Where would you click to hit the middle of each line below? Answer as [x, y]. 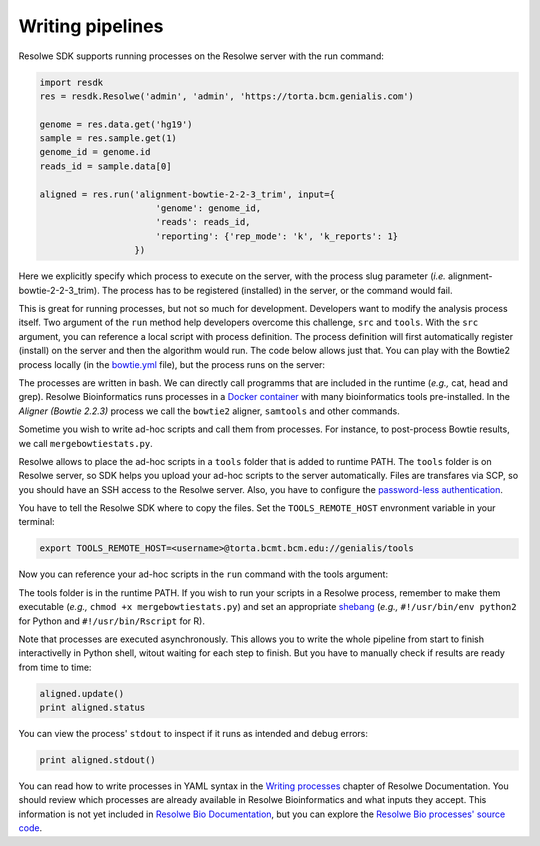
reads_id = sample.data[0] [105, 166]
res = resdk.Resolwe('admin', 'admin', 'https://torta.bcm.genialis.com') [227, 96]
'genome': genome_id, [208, 208]
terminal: [36, 522]
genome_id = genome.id [95, 152]
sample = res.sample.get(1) [108, 138]
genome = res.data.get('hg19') [116, 124]
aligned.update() [82, 693]
